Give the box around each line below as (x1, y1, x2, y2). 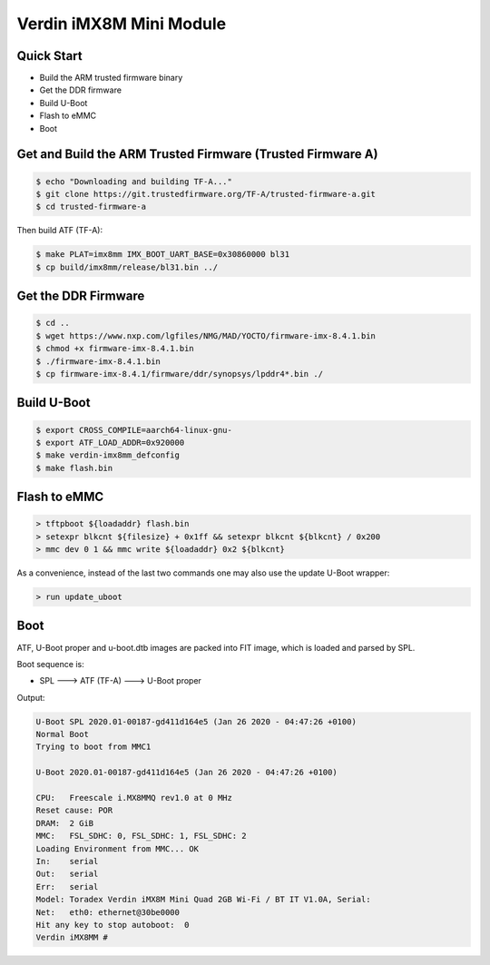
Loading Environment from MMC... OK (35, 843, 200, 853)
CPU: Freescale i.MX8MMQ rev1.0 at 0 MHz (35, 793, 233, 803)
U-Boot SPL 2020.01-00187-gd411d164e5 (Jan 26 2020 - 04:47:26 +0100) (35, 716, 358, 726)
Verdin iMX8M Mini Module (16, 14, 227, 34)
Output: (16, 692, 45, 703)
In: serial (35, 856, 99, 866)
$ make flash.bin (35, 463, 113, 473)
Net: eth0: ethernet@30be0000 (35, 907, 181, 917)
